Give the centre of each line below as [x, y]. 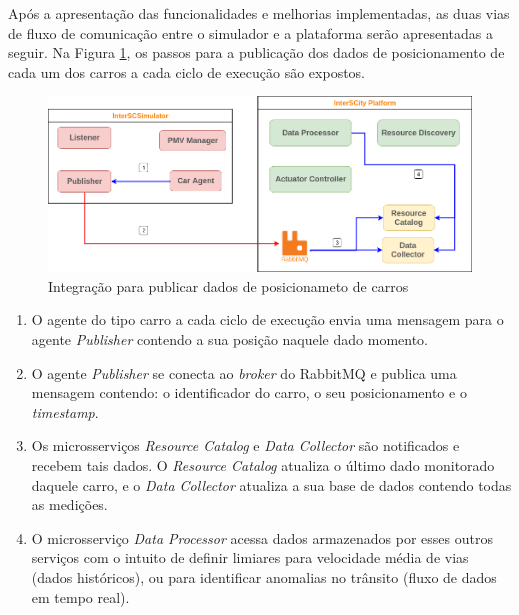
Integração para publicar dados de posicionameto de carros [228, 285]
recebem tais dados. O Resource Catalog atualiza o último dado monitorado [263, 464]
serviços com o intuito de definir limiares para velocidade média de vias [250, 557]
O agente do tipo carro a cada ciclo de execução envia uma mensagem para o [267, 319]
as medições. [69, 504]
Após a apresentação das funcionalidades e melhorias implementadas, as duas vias [259, 13]
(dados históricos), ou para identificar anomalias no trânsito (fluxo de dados [264, 576]
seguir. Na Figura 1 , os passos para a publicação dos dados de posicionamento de [256, 52]
